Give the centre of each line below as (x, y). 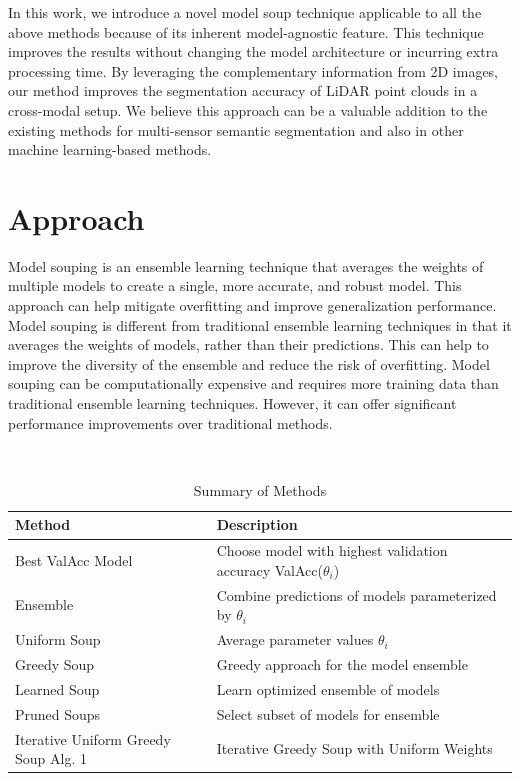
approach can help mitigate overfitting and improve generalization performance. (252, 305)
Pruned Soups (58, 713)
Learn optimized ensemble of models (328, 688)
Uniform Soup (58, 639)
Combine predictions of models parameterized (356, 594)
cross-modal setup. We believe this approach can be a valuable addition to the (248, 109)
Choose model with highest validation (332, 550)
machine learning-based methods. (110, 149)
